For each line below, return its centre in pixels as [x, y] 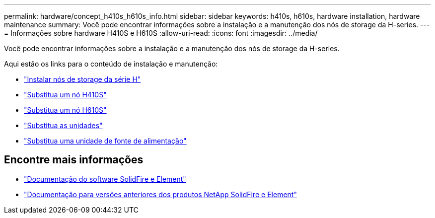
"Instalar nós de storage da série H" [82, 79]
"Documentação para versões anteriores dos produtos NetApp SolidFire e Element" [160, 194]
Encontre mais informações [74, 160]
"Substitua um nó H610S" [65, 110]
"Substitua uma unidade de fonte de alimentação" [105, 141]
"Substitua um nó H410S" [65, 95]
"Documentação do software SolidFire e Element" [105, 179]
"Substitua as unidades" [63, 125]
